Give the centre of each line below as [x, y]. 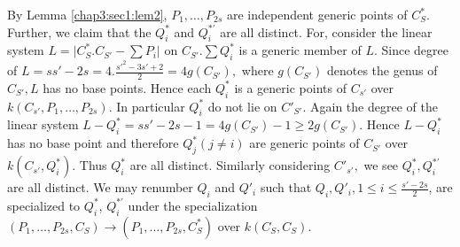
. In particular [147, 106]
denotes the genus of [382, 70]
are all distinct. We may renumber [100, 187]
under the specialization [193, 205]
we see [381, 165]
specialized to [44, 205]
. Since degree [411, 50]
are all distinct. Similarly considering [230, 165]
